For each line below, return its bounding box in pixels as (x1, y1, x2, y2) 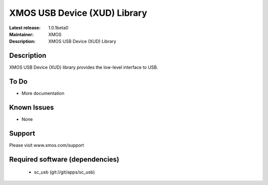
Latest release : (9, 25, 41, 31)
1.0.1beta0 (48, 25, 69, 31)
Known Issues (9, 103, 54, 111)
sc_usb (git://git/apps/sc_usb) (34, 169, 95, 175)
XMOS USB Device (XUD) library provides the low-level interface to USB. (9, 64, 158, 70)
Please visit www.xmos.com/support (9, 142, 84, 148)
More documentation (21, 91, 65, 96)
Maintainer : (9, 31, 34, 37)
